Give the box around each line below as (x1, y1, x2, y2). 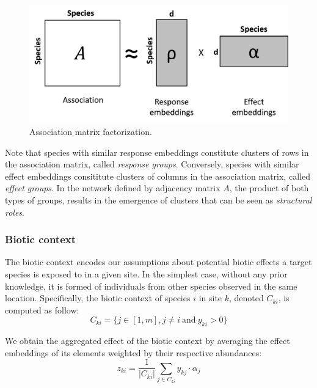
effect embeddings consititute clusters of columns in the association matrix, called (5, 169, 310, 182)
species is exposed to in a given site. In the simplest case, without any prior (5, 267, 288, 280)
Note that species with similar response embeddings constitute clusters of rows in (5, 145, 309, 158)
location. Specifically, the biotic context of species (5, 291, 191, 304)
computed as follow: (5, 303, 79, 316)
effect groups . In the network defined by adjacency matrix (5, 181, 220, 194)
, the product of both (229, 181, 309, 194)
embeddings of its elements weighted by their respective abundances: (5, 346, 262, 359)
